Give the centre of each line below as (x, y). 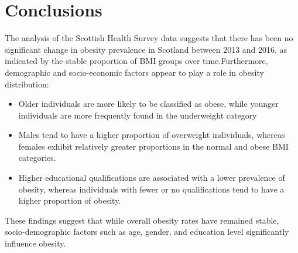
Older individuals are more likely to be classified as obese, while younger (148, 104)
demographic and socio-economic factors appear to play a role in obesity (134, 72)
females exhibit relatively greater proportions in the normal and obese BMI (153, 146)
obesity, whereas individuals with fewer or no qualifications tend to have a (151, 189)
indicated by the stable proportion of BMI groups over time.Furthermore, (136, 61)
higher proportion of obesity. (70, 200)
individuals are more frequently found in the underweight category (138, 115)
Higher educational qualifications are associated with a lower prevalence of (152, 178)
